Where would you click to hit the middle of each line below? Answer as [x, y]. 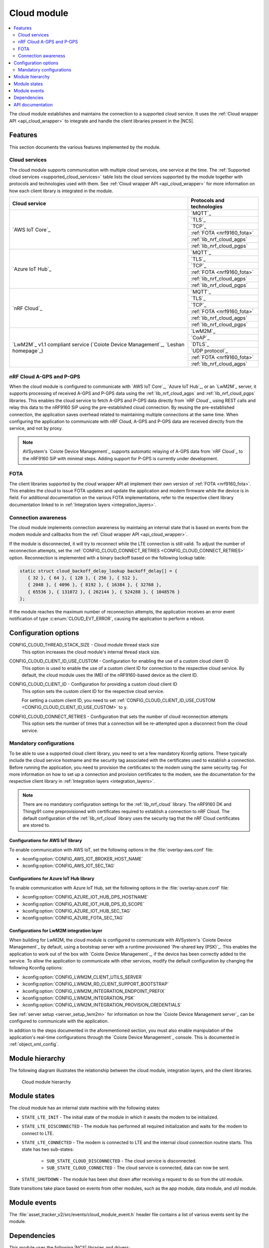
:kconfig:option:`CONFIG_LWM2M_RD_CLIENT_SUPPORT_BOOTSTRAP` [95, 984]
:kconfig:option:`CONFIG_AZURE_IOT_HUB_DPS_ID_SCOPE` [83, 904]
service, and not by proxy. [36, 428]
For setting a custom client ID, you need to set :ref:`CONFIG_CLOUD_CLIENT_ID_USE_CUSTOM [119, 700]
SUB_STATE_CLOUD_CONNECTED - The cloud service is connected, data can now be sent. [138, 1168]
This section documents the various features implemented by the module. [85, 147]
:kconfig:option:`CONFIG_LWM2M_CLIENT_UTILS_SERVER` [82, 977]
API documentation [33, 104]
